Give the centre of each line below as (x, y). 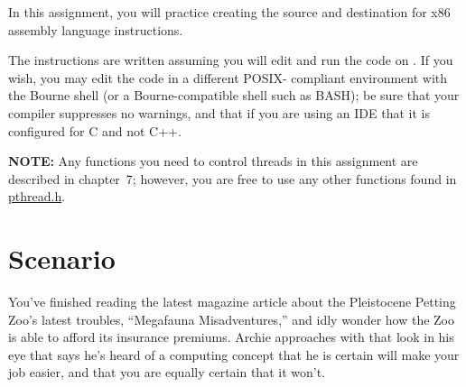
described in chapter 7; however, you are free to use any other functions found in (233, 178)
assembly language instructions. (96, 29)
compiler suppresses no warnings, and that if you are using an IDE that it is (219, 112)
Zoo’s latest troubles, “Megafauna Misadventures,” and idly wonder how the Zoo (232, 319)
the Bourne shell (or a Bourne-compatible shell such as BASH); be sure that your (234, 95)
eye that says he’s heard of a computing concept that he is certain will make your (234, 354)
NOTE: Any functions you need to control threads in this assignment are (213, 161)
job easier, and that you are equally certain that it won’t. (167, 372)
